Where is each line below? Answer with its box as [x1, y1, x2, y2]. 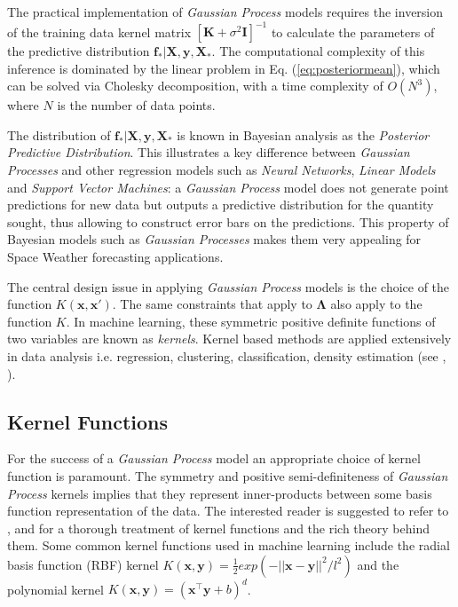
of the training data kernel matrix [7, 22, 192, 41]
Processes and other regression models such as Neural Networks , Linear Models [7, 161, 436, 179]
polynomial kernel [7, 579, 104, 598]
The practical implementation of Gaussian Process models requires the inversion [7, 3, 444, 20]
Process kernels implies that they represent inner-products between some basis [7, 484, 432, 502]
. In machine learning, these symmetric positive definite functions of [66, 311, 436, 330]
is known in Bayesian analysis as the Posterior [177, 125, 430, 144]
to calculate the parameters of [271, 22, 435, 41]
